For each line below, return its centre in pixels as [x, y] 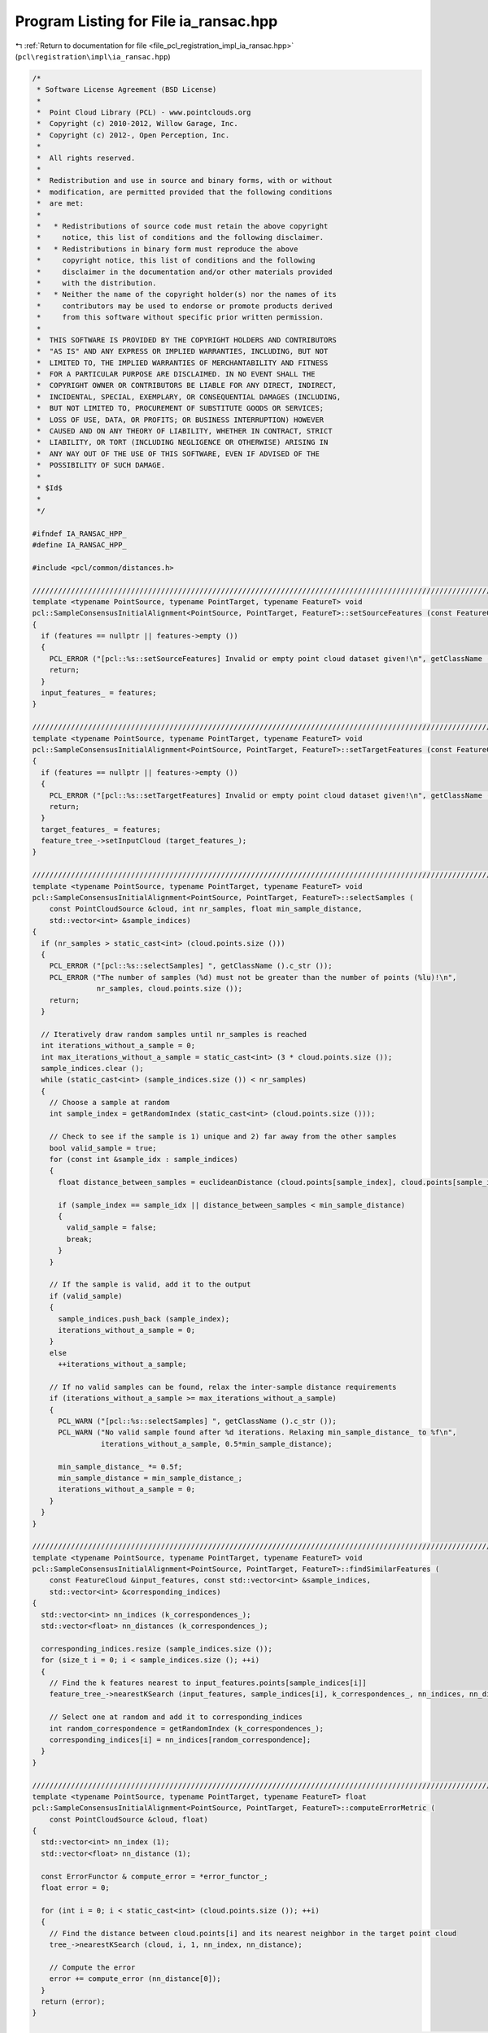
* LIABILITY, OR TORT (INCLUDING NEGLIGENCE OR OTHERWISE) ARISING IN [183, 442]
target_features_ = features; [101, 829]
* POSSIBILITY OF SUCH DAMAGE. [101, 465]
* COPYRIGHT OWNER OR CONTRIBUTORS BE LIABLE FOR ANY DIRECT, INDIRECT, [187, 385]
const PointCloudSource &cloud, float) [129, 1819]
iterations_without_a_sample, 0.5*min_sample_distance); [216, 1444]
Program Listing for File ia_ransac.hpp [146, 21]
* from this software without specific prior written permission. [181, 318]
